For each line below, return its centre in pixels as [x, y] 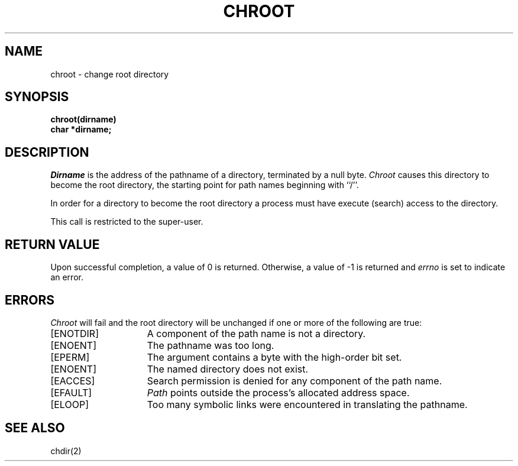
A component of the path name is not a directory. [256, 333]
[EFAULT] [71, 392]
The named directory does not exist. [228, 369]
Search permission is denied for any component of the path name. [294, 381]
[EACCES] [73, 381]
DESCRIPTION [47, 152]
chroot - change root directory [110, 74]
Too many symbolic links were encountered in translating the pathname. [307, 404]
